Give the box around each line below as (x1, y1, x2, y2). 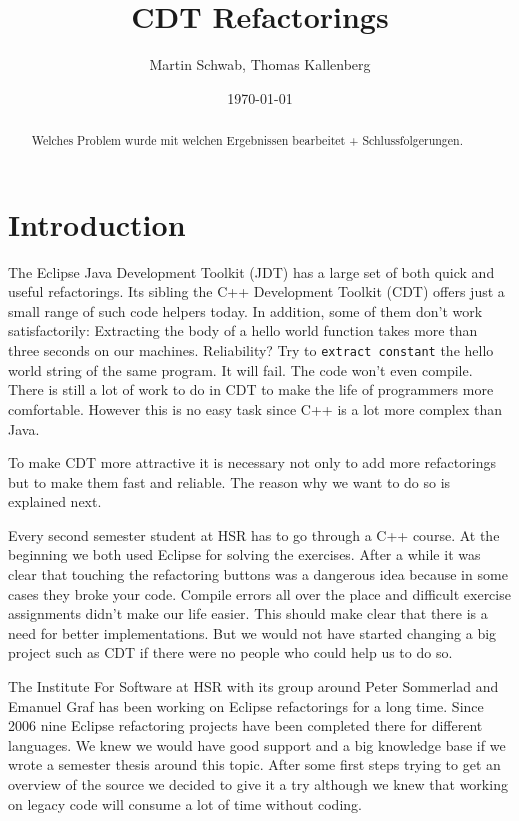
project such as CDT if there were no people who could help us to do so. (8, 642, 453, 663)
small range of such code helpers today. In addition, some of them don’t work (8, 300, 483, 321)
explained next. (8, 491, 102, 512)
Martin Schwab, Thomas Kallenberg (149, 54, 371, 75)
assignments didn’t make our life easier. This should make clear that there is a (8, 603, 488, 624)
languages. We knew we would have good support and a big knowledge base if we (8, 734, 506, 755)
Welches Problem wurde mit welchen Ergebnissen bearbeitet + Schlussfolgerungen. (31, 132, 463, 149)
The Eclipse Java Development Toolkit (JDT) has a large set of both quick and (8, 261, 495, 282)
